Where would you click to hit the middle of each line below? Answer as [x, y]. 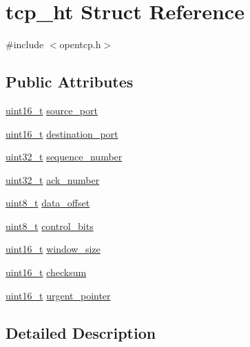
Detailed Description [81, 332]
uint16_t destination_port [62, 133]
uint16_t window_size [53, 249]
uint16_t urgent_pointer [58, 295]
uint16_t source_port [52, 110]
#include [25, 44]
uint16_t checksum [46, 272]
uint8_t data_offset [48, 203]
